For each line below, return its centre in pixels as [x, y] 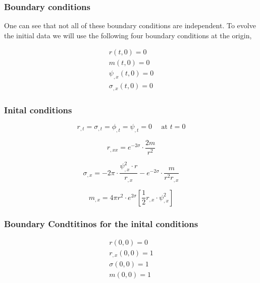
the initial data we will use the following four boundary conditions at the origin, [128, 35]
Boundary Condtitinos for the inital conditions [101, 223]
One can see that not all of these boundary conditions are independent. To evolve [130, 25]
